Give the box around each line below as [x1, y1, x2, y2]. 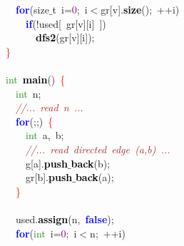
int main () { [6, 71, 66, 86]
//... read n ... [16, 100, 83, 115]
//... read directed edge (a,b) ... [26, 141, 170, 156]
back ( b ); [71, 155, 111, 170]
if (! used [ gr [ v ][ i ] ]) [26, 16, 106, 31]
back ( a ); [75, 170, 114, 185]
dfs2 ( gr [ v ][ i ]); [36, 30, 95, 45]
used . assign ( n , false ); [15, 211, 114, 226]
